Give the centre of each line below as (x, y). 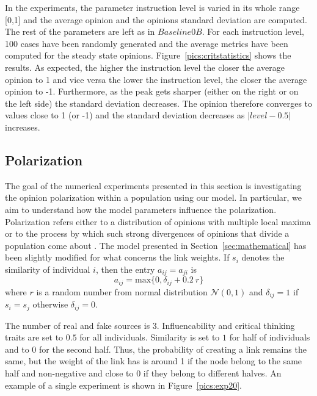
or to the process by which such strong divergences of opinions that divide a (147, 233)
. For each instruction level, (253, 31)
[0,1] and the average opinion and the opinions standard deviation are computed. (156, 19)
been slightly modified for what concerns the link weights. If (117, 257)
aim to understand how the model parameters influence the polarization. (141, 209)
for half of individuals (270, 337)
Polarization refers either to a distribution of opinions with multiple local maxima (158, 221)
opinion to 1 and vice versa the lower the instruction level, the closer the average (156, 79)
